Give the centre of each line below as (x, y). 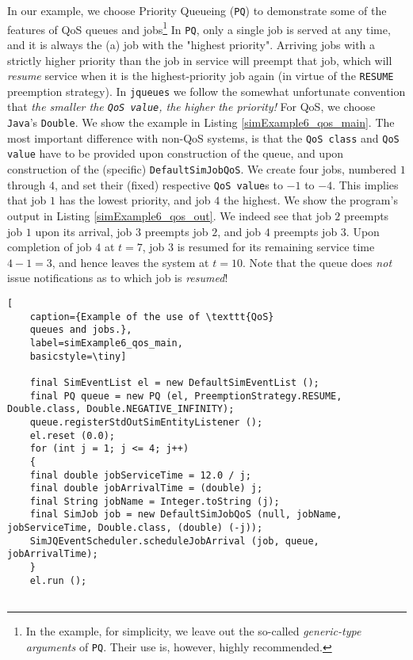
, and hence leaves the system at (130, 262)
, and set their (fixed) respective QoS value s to (168, 184)
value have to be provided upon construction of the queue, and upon (176, 153)
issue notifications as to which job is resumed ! (118, 278)
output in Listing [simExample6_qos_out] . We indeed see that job (169, 216)
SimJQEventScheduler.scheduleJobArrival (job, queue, (174, 541)
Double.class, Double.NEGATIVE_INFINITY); (121, 409)
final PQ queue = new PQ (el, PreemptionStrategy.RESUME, (186, 396)
